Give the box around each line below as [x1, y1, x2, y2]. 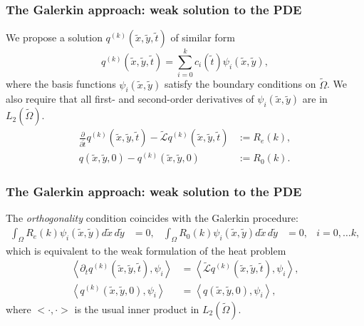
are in [302, 91, 328, 106]
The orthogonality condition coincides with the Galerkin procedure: [6, 210, 298, 225]
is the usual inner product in [74, 301, 199, 316]
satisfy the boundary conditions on [164, 76, 316, 91]
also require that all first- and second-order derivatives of [6, 91, 254, 106]
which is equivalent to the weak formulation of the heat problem [6, 243, 286, 258]
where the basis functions [6, 76, 116, 91]
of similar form [170, 30, 235, 45]
